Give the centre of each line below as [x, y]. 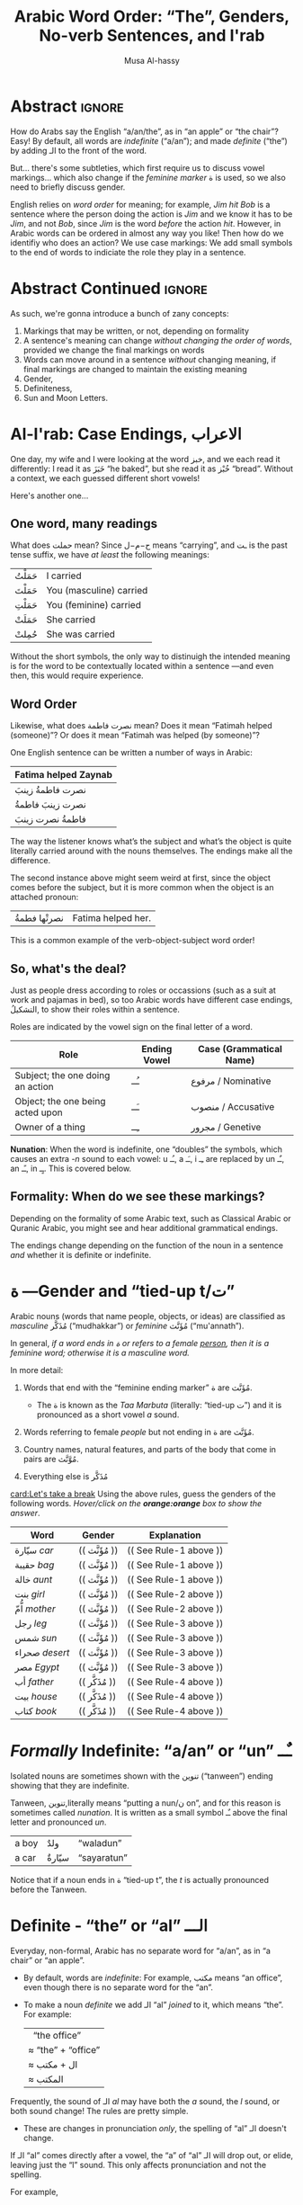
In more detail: [37, 1370]
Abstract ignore [67, 106]
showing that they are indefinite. [70, 1785]
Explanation [175, 1535]
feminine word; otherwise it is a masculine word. [100, 1352]
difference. [31, 861]
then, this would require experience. [77, 675]
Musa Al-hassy [152, 60]
